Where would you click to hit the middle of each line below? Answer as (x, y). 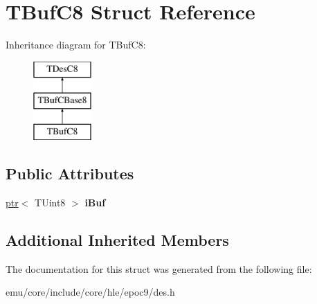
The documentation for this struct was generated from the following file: (159, 268)
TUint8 (50, 202)
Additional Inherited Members (117, 239)
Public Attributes (70, 173)
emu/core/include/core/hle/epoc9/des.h (90, 292)
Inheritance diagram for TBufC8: (76, 45)
